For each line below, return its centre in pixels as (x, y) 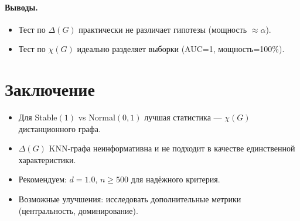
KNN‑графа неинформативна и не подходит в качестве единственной (172, 148)
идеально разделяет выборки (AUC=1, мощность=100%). (181, 49)
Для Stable (38, 117)
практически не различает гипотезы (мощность (163, 29)
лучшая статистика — (183, 117)
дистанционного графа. (59, 128)
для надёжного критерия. (175, 179)
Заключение (50, 89)
